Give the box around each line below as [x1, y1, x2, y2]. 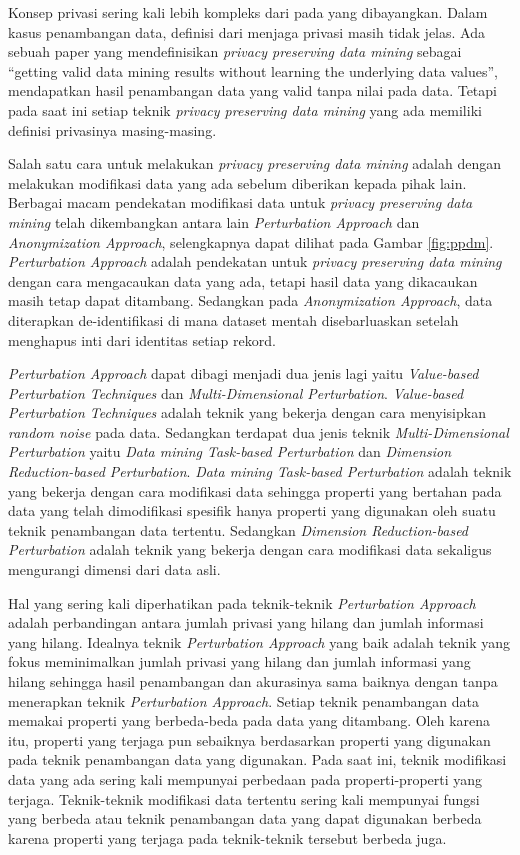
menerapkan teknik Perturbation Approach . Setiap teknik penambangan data [8, 690, 479, 711]
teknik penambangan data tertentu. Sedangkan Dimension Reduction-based [8, 519, 469, 540]
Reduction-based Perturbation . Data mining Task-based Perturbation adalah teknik [8, 461, 512, 482]
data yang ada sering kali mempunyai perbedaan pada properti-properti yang [8, 768, 483, 789]
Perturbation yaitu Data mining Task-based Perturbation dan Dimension [8, 441, 452, 462]
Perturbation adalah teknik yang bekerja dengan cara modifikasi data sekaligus [8, 539, 492, 560]
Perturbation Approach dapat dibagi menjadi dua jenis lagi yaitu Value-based [8, 363, 479, 384]
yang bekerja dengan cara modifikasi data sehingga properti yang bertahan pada [8, 480, 502, 501]
